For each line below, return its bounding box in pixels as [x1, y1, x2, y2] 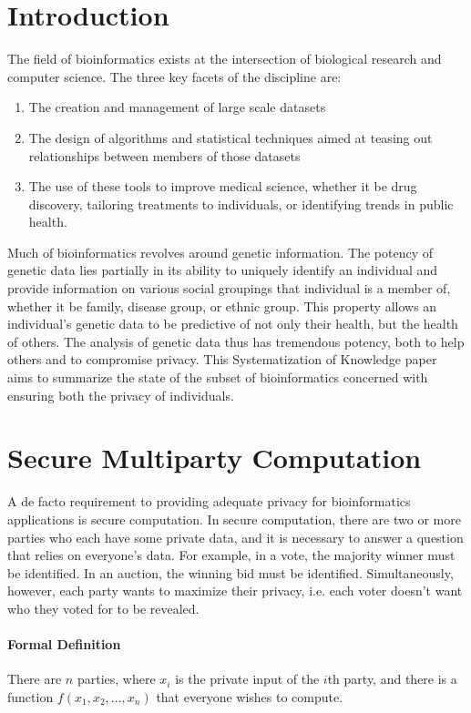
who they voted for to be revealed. [7, 598, 200, 617]
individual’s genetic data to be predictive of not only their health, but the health [7, 314, 458, 333]
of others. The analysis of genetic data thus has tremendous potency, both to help [7, 331, 465, 351]
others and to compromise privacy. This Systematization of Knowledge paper [7, 350, 437, 369]
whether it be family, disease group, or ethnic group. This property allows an [7, 296, 437, 315]
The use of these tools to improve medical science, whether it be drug [28, 177, 417, 196]
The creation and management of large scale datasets [28, 97, 326, 117]
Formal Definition [7, 635, 121, 654]
